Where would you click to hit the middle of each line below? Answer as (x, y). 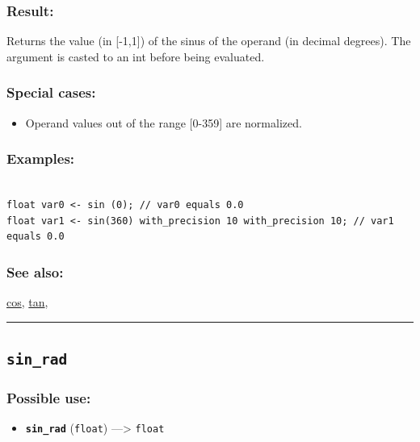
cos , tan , (27, 302)
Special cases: (51, 92)
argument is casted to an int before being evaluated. (136, 56)
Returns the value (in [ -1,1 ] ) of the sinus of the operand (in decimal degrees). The (209, 41)
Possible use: (49, 397)
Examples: (41, 158)
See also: (35, 271)
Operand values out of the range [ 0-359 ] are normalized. (164, 122)
